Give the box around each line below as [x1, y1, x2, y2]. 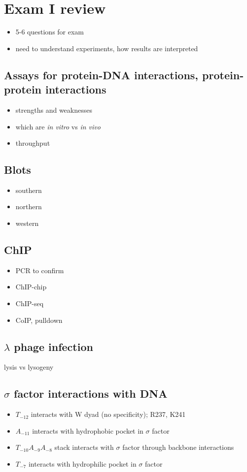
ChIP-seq [15, 298, 44, 309]
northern [15, 201, 42, 212]
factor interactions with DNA [14, 386, 168, 401]
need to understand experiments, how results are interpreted [15, 43, 198, 53]
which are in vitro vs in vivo [15, 121, 101, 131]
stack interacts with [54, 442, 114, 452]
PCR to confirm [15, 265, 64, 275]
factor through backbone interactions [122, 442, 234, 452]
